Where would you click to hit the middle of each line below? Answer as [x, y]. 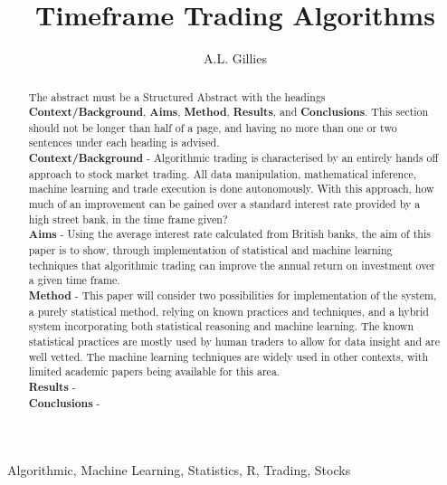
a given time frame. [74, 280]
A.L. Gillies [235, 58]
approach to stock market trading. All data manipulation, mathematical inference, [223, 173]
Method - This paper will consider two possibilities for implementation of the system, [233, 296]
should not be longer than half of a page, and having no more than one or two [213, 127]
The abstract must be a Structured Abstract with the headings [177, 96]
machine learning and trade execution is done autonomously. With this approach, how [231, 189]
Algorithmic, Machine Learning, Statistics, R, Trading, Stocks [179, 470]
